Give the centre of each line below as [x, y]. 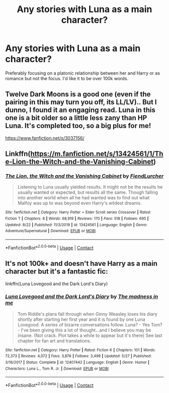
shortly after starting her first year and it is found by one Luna [81, 319]
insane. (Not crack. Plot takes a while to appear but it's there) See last [90, 335]
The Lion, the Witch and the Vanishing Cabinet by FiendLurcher [84, 176]
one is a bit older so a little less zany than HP [76, 118]
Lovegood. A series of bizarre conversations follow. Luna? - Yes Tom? [90, 324]
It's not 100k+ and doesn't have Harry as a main [81, 264]
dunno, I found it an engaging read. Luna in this [80, 110]
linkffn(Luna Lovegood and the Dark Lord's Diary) [57, 284]
